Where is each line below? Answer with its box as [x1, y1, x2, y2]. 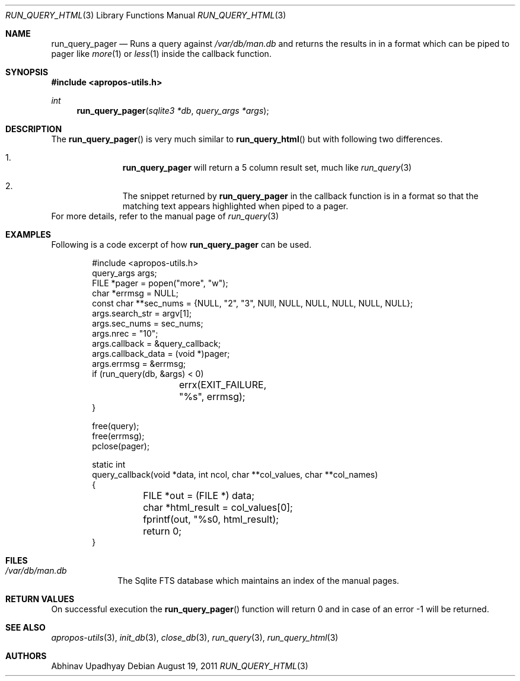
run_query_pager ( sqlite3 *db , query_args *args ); [76, 105, 269, 116]
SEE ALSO [5, 622, 46, 632]
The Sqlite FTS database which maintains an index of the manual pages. [117, 576, 400, 586]
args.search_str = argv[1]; [92, 308, 192, 318]
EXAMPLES [5, 229, 51, 239]
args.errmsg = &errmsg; [92, 359, 186, 369]
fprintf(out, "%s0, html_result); [143, 513, 279, 525]
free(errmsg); [92, 431, 145, 441]
